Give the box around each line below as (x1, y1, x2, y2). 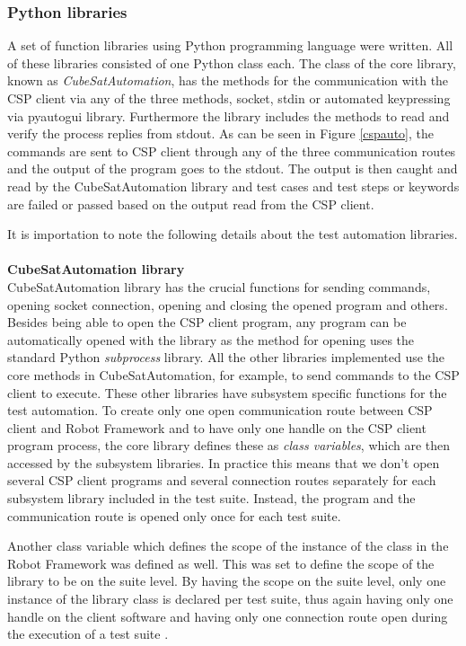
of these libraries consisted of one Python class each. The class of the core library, (7, 53, 456, 72)
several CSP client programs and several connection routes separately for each (7, 471, 436, 490)
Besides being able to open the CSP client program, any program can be (7, 313, 407, 332)
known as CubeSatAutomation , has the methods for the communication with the (7, 71, 449, 90)
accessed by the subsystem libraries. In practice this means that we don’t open (7, 453, 440, 472)
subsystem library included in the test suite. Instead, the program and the (7, 489, 416, 508)
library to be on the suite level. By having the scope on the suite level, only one (7, 571, 446, 590)
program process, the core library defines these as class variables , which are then (7, 436, 451, 455)
